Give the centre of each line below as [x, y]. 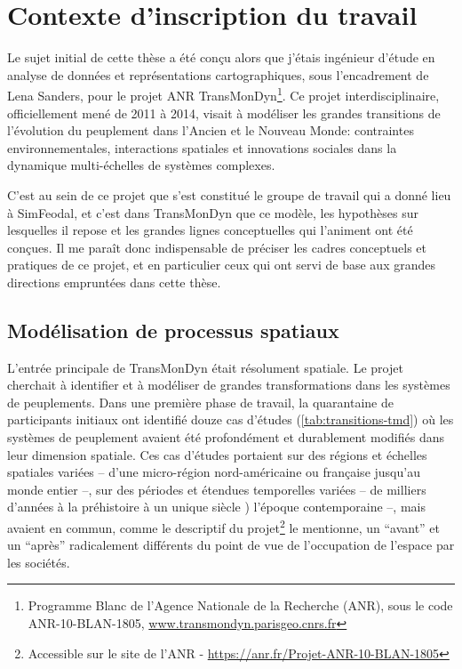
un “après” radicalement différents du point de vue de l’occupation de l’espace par [231, 545]
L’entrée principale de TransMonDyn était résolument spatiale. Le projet [205, 367]
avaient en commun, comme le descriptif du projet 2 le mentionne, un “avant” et [224, 526]
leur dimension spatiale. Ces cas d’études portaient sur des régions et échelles [217, 454]
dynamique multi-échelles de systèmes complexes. [141, 165]
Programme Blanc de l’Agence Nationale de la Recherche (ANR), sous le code [240, 605]
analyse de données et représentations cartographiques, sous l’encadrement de [218, 74]
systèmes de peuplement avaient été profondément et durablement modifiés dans [226, 437]
